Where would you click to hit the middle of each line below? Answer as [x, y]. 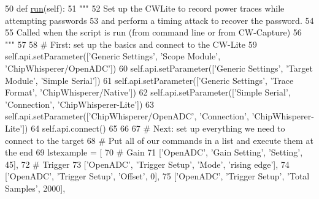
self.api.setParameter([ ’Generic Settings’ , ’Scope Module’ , [113, 56]
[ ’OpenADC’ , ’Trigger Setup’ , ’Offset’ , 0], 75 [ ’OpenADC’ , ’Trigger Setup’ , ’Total [157, 176]
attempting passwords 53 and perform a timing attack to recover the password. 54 [159, 20]
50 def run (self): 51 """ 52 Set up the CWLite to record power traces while [145, 8]
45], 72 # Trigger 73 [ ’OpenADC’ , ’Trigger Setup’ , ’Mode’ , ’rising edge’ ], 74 [147, 164]
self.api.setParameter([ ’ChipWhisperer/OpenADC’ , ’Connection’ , [127, 116]
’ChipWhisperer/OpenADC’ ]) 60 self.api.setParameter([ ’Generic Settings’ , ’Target [159, 68]
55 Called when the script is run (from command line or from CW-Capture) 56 [153, 32]
